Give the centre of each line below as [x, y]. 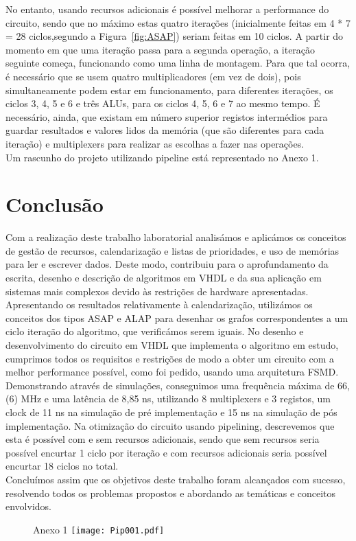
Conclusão [55, 204]
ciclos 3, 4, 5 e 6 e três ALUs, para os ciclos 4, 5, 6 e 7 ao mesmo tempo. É [163, 103]
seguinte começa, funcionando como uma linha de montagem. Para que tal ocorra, [178, 63]
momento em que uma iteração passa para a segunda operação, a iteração [161, 49]
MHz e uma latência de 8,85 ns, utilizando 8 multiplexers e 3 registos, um [176, 399]
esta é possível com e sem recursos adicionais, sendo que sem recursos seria [163, 439]
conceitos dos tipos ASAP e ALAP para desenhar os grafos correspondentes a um [177, 318]
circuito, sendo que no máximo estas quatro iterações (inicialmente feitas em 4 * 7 [178, 22]
